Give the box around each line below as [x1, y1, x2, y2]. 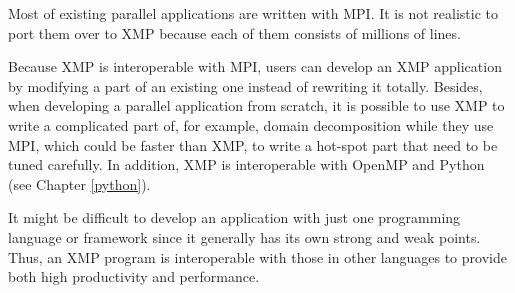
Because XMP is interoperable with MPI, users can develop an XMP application [8, 56, 502, 77]
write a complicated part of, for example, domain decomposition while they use [8, 114, 494, 135]
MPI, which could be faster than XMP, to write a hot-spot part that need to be [8, 134, 498, 155]
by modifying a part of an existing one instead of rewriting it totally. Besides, [8, 75, 483, 96]
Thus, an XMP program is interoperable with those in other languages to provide [8, 246, 507, 267]
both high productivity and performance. [8, 266, 260, 287]
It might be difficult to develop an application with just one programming [8, 207, 461, 228]
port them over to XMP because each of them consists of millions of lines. [8, 22, 461, 43]
